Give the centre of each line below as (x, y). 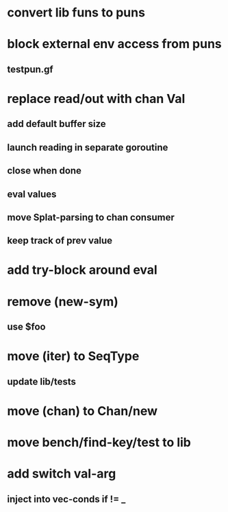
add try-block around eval (82, 270)
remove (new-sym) (63, 302)
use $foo (26, 327)
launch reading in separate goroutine (88, 147)
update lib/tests (42, 381)
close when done (45, 171)
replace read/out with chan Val (96, 98)
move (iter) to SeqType (73, 357)
